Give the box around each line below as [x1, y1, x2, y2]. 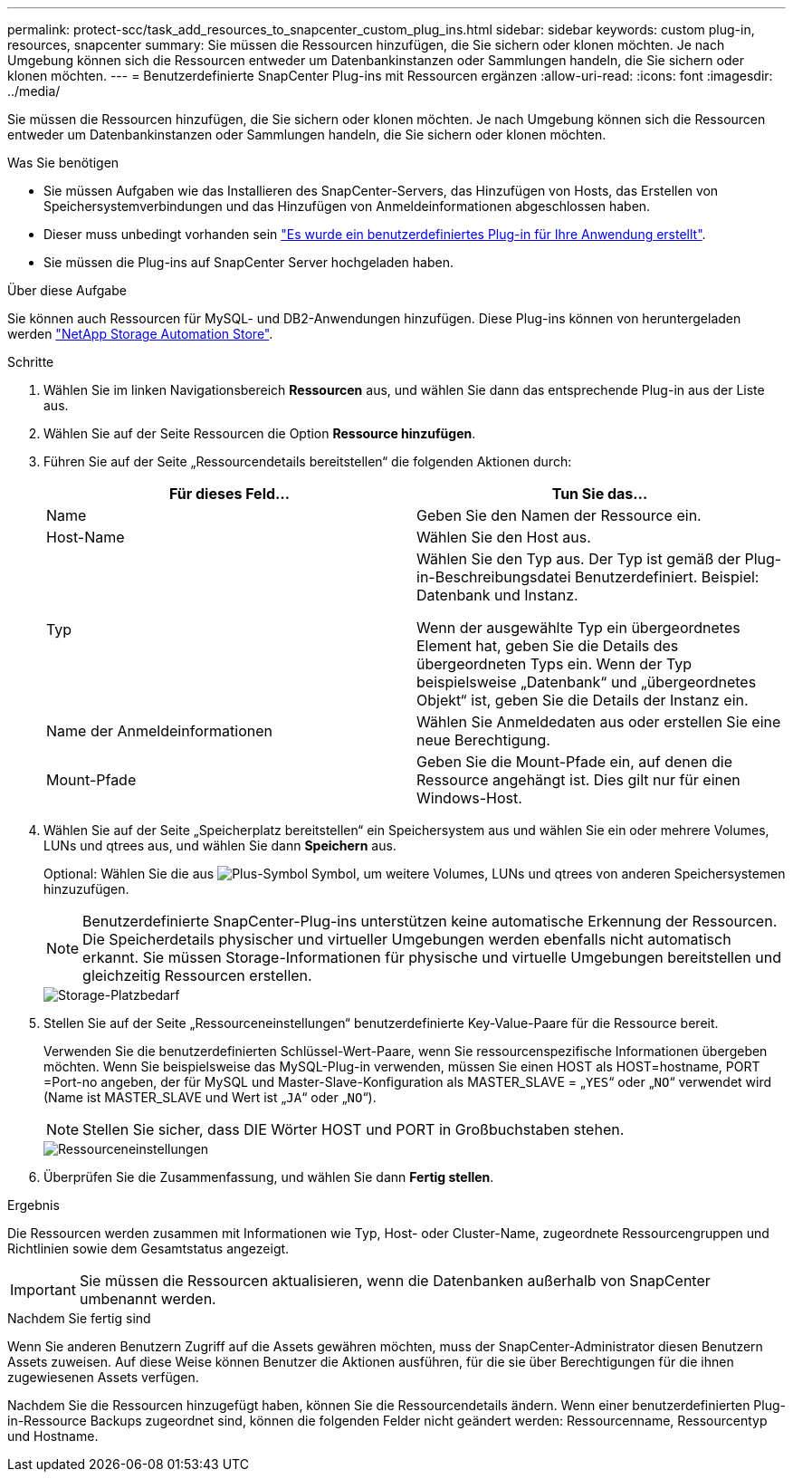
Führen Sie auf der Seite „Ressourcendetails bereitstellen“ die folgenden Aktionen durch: [43, 454, 572, 469]
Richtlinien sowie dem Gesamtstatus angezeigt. [7, 1241, 290, 1256]
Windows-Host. [416, 789, 522, 807]
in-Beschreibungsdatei [416, 568, 571, 586]
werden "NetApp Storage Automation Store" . [7, 326, 273, 341]
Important [10, 1281, 76, 1299]
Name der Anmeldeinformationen [46, 722, 272, 740]
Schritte [7, 354, 54, 370]
